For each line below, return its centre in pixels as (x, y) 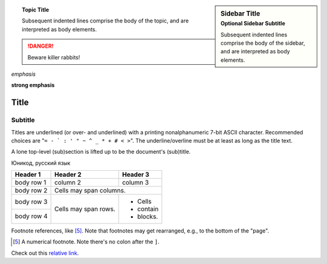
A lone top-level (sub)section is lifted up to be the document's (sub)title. (101, 152)
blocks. (148, 217)
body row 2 (31, 191)
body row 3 (31, 202)
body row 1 (31, 183)
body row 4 (31, 216)
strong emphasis (33, 85)
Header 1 (28, 174)
